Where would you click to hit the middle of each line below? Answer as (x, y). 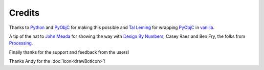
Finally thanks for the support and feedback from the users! (69, 52)
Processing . (21, 43)
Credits (24, 13)
